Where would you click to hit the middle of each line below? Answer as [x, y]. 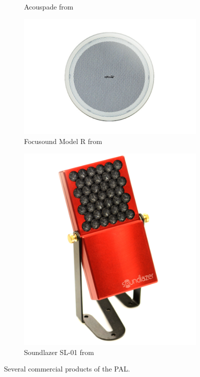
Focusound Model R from [63, 141]
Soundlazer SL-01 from [59, 352]
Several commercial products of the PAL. [67, 369]
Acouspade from [49, 6]
